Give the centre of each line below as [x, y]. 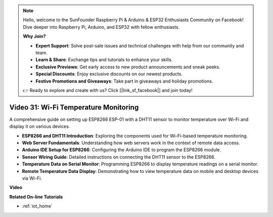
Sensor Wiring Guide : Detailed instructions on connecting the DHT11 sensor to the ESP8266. [119, 157]
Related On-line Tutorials [36, 197]
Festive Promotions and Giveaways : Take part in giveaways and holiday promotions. [124, 81]
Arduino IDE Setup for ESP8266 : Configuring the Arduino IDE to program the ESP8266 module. [122, 150]
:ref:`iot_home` [37, 206]
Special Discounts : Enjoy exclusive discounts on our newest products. [109, 74]
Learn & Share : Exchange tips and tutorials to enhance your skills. [104, 60]
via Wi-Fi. [32, 178]
